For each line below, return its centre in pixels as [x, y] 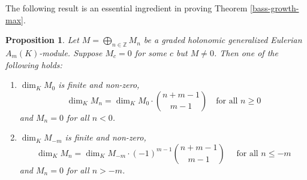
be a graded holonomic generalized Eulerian [223, 40]
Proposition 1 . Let [42, 40]
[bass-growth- [275, 8]
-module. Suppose [71, 52]
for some [151, 52]
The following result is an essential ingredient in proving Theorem [127, 8]
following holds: [34, 64]
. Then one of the [246, 52]
